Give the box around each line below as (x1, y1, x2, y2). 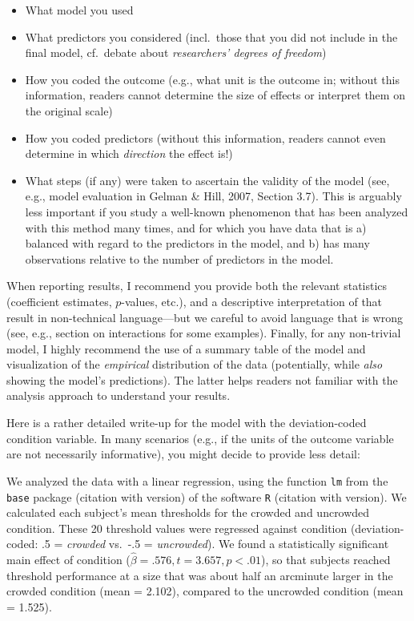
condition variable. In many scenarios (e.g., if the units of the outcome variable (6, 429, 394, 446)
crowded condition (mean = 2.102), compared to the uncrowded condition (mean (6, 583, 404, 599)
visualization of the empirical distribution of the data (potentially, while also (6, 356, 383, 373)
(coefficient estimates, (6, 292, 112, 309)
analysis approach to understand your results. (6, 387, 231, 404)
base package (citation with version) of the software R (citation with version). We (6, 488, 407, 505)
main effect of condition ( (6, 551, 131, 568)
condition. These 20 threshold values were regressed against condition (6, 519, 348, 536)
